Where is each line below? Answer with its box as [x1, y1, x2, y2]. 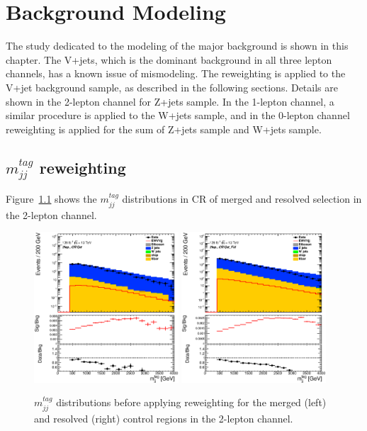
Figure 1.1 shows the [6, 191, 97, 206]
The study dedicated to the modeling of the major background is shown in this [6, 38, 349, 53]
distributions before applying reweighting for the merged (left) [56, 395, 327, 410]
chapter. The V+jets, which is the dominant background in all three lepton [6, 52, 332, 67]
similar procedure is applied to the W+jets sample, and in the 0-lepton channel [6, 108, 350, 123]
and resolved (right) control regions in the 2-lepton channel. [34, 410, 293, 425]
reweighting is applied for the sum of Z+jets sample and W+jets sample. [6, 121, 322, 136]
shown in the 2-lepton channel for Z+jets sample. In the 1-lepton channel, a [6, 94, 334, 108]
